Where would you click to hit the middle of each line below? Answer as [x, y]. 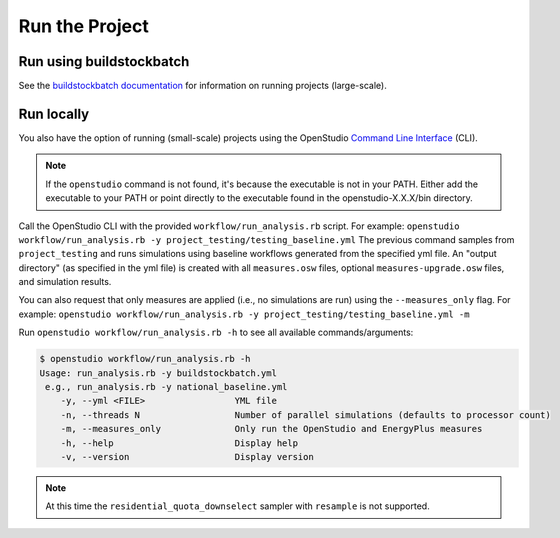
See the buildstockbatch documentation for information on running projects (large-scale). [202, 86]
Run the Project [83, 26]
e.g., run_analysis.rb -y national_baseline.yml [166, 387]
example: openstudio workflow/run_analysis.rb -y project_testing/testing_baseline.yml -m [244, 314]
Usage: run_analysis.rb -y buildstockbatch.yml [158, 373]
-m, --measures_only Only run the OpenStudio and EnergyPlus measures [271, 429]
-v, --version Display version [187, 456]
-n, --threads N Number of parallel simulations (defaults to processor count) [306, 414]
